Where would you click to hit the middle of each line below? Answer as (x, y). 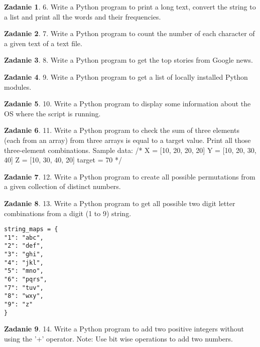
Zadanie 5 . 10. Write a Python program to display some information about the (127, 104)
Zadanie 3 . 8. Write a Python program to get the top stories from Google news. (128, 60)
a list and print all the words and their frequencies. (83, 16)
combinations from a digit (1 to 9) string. (68, 213)
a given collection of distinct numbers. (62, 186)
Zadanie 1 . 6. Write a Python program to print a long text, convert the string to (130, 7)
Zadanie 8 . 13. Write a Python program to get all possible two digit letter (120, 203)
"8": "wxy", (24, 296)
